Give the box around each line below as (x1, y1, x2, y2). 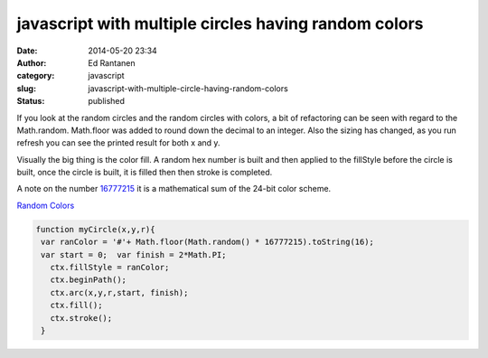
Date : (16, 45, 38, 56)
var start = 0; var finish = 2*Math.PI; (41, 250, 227, 259)
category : (16, 71, 55, 81)
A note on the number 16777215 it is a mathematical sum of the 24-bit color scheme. (16, 184, 332, 194)
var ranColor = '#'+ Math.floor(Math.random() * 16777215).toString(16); (41, 237, 375, 248)
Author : (16, 57, 47, 68)
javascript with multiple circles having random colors (16, 14, 424, 33)
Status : (16, 96, 45, 107)
